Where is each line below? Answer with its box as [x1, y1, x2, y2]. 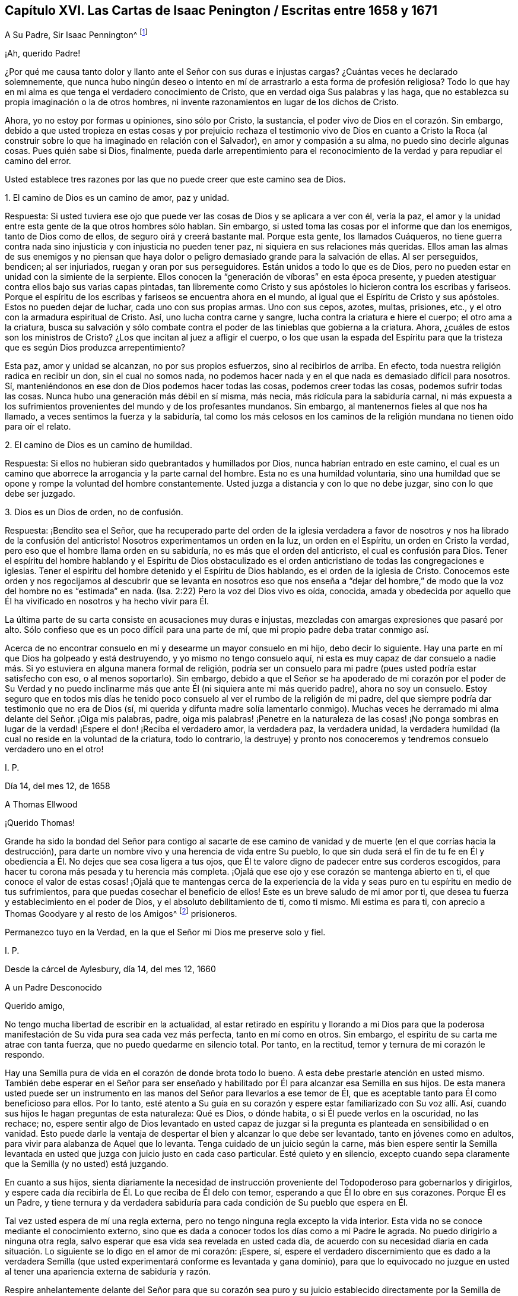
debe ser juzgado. [5, 488, 75, 499]
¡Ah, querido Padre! [5, 48, 81, 59]
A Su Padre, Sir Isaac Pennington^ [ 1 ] [5, 28, 148, 40]
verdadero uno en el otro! [5, 744, 104, 755]
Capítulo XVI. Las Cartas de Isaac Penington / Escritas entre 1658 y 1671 [5, 3, 437, 18]
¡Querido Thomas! [5, 818, 75, 828]
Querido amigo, [5, 1000, 65, 1011]
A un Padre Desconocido [5, 982, 102, 992]
